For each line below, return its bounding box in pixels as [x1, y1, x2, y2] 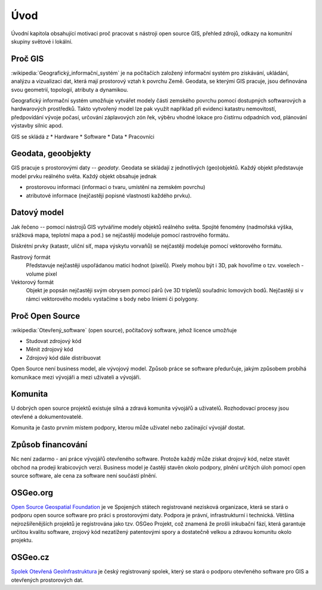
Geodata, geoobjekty [11, 149, 91, 159]
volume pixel [26, 270, 57, 277]
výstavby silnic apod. [11, 122, 63, 129]
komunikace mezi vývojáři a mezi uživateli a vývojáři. [11, 373, 141, 381]
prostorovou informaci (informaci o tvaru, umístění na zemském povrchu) [26, 184, 206, 191]
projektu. [11, 537, 33, 544]
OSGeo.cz [11, 552, 50, 563]
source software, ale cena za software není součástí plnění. [11, 472, 157, 479]
